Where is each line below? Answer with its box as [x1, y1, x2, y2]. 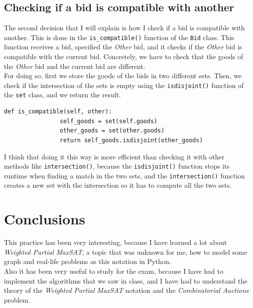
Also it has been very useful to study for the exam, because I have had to [4, 265, 223, 276]
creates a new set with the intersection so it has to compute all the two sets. [4, 180, 232, 190]
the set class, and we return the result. [4, 89, 121, 100]
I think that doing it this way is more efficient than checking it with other [4, 151, 225, 161]
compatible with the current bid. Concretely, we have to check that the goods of [4, 51, 243, 62]
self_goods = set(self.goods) [59, 117, 157, 125]
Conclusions [4, 209, 85, 229]
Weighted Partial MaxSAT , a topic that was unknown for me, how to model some [4, 246, 247, 257]
